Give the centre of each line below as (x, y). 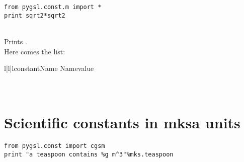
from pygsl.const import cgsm (55, 146)
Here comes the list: (35, 51)
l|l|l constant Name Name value (49, 68)
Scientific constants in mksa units (122, 123)
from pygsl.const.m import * (53, 7)
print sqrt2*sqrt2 (35, 15)
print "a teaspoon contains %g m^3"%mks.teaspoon (89, 154)
